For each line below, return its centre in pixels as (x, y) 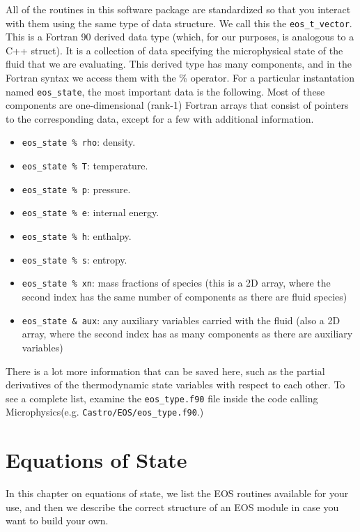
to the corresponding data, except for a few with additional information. (160, 118)
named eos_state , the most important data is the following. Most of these (165, 91)
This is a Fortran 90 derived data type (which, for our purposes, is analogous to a (180, 37)
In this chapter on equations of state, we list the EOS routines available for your (177, 493)
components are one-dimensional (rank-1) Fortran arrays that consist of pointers (177, 105)
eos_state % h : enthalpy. (77, 236)
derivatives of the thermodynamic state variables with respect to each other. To (175, 385)
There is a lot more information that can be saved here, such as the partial (165, 371)
